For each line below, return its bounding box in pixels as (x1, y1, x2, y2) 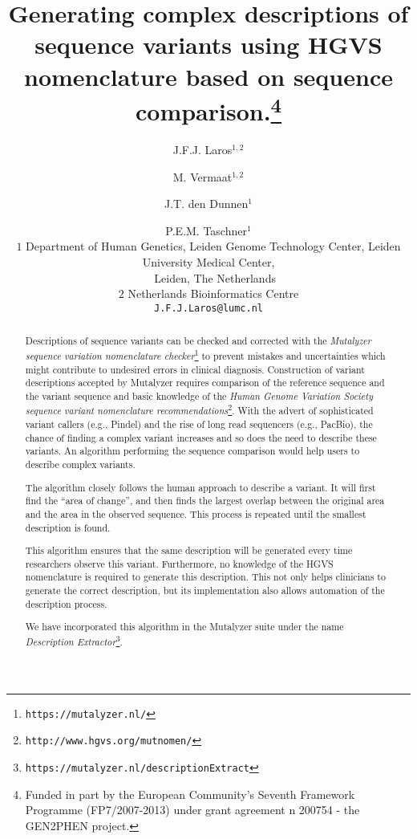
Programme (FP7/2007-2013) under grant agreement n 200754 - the (25, 801, 360, 818)
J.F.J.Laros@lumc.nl (153, 302, 264, 314)
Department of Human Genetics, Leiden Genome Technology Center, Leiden (26, 238, 401, 255)
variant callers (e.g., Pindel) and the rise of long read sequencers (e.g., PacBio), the (25, 417, 373, 431)
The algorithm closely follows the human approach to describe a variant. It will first (25, 480, 376, 494)
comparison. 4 (135, 91, 282, 128)
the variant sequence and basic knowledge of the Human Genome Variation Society (25, 389, 373, 402)
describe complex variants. (25, 458, 136, 471)
